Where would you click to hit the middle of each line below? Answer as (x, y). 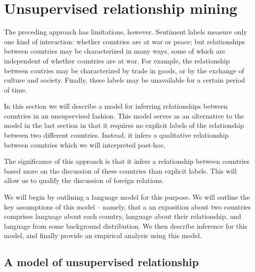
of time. (16, 89)
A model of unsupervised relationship (101, 262)
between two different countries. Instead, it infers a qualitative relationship (116, 135)
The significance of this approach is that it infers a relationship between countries (127, 161)
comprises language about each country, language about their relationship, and (123, 216)
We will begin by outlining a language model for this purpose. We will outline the (127, 197)
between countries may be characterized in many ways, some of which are (115, 51)
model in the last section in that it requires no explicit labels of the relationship (124, 125)
